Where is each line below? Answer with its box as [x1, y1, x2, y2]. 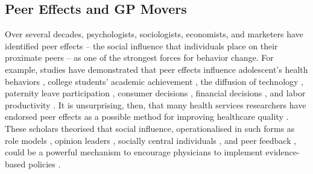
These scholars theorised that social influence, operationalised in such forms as [5, 122, 295, 134]
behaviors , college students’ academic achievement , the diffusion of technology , [5, 75, 303, 87]
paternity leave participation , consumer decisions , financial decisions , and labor [5, 87, 306, 99]
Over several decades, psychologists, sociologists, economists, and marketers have [5, 28, 303, 40]
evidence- [265, 146, 300, 158]
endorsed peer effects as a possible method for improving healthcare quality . [5, 110, 289, 123]
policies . [28, 157, 61, 170]
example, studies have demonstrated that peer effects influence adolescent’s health [5, 63, 308, 75]
